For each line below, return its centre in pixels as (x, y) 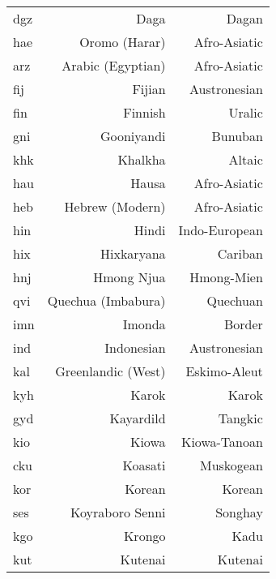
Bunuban (237, 136)
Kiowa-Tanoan (222, 442)
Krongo (144, 536)
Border (243, 324)
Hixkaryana (133, 253)
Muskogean (231, 465)
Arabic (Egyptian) (114, 65)
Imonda (144, 324)
